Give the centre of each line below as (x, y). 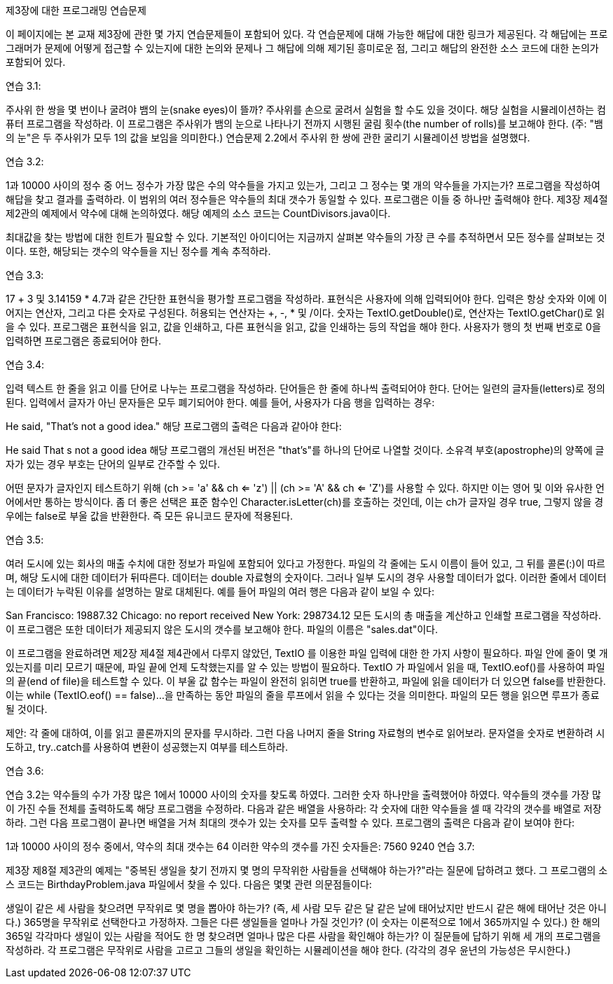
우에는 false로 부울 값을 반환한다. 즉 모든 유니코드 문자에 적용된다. (150, 516)
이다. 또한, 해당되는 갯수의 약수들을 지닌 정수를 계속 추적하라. (138, 251)
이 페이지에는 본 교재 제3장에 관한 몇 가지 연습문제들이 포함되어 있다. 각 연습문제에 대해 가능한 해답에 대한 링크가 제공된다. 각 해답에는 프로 (307, 34)
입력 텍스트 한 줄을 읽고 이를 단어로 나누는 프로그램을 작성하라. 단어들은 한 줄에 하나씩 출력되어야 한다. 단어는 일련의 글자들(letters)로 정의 (305, 388)
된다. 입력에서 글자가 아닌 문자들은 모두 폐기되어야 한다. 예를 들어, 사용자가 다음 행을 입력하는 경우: (220, 402)
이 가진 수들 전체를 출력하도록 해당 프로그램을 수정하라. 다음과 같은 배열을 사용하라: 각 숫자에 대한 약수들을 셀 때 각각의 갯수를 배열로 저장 (304, 809)
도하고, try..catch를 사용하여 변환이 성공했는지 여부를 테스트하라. (147, 747)
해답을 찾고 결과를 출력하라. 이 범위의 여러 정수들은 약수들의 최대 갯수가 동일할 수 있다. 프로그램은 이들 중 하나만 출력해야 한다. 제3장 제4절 (307, 199)
